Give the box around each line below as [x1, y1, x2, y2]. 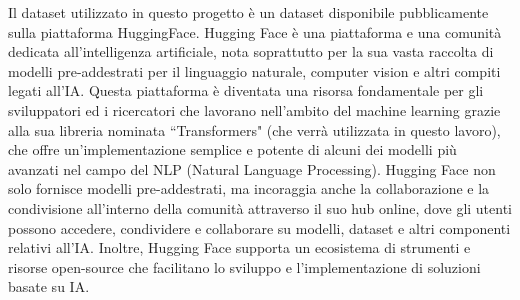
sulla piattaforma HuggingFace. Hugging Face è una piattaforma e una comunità [8, 21, 502, 42]
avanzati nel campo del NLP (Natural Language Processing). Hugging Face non [8, 158, 496, 179]
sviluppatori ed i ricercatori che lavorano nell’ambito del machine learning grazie [8, 99, 501, 120]
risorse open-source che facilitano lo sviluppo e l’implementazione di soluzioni [8, 256, 481, 277]
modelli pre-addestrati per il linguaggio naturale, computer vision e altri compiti [8, 60, 501, 81]
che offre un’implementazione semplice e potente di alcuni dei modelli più [8, 139, 457, 160]
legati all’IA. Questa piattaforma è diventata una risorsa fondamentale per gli [8, 80, 484, 101]
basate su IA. [8, 276, 90, 297]
